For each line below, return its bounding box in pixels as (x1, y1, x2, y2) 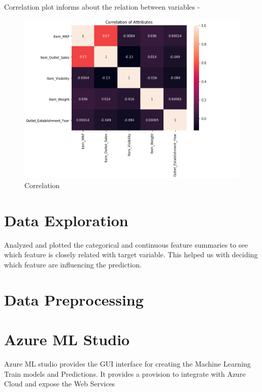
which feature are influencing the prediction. (4, 259, 142, 269)
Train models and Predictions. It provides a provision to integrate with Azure (4, 368, 246, 379)
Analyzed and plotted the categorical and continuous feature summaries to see (4, 239, 248, 250)
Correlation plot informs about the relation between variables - (4, 2, 200, 12)
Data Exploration (4, 209, 128, 230)
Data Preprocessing (4, 289, 144, 310)
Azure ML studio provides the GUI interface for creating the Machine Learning (4, 358, 251, 369)
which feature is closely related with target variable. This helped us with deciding (4, 249, 258, 260)
